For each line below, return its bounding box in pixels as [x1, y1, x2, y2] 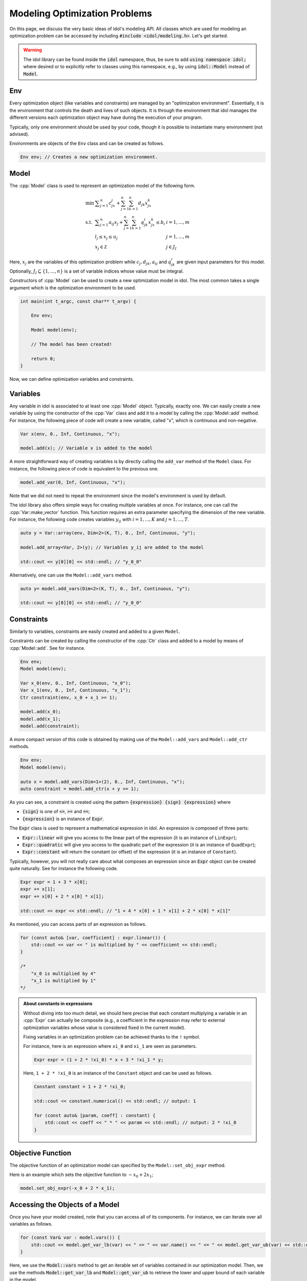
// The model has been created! [31, 341, 113, 347]
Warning [23, 47, 42, 53]
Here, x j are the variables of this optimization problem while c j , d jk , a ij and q [9, 259, 171, 266]
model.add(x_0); [20, 709, 61, 715]
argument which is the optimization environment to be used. [9, 284, 137, 291]
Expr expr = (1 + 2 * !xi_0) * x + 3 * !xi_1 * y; [34, 1057, 164, 1063]
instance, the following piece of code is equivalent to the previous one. [9, 465, 159, 471]
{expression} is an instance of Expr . [22, 815, 104, 822]
